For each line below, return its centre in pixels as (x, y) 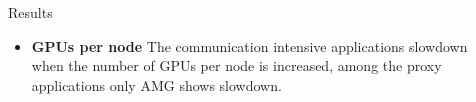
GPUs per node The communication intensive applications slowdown (249, 45)
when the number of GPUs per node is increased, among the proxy (236, 65)
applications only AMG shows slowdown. (156, 84)
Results (30, 12)
